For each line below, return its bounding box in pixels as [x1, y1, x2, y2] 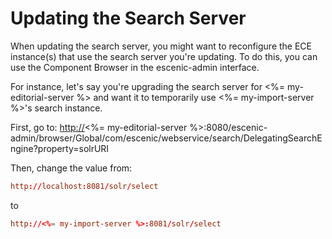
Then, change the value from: [10, 162, 133, 174]
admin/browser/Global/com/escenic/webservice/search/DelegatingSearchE [10, 132, 323, 144]
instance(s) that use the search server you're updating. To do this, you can [10, 50, 318, 62]
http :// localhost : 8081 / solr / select [10, 181, 159, 191]
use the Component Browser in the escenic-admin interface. [10, 61, 260, 73]
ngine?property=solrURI [10, 142, 110, 154]
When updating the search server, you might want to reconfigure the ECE [10, 40, 312, 52]
